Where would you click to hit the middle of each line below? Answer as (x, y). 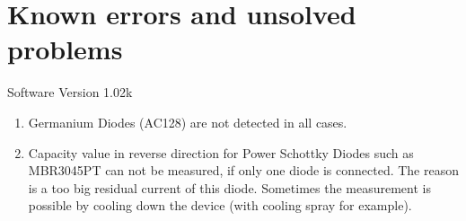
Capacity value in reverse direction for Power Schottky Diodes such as (221, 152)
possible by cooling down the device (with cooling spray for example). (220, 205)
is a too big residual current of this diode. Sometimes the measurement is (229, 187)
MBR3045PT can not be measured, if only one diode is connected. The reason (244, 170)
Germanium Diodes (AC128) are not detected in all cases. (188, 122)
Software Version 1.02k (70, 92)
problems (65, 49)
